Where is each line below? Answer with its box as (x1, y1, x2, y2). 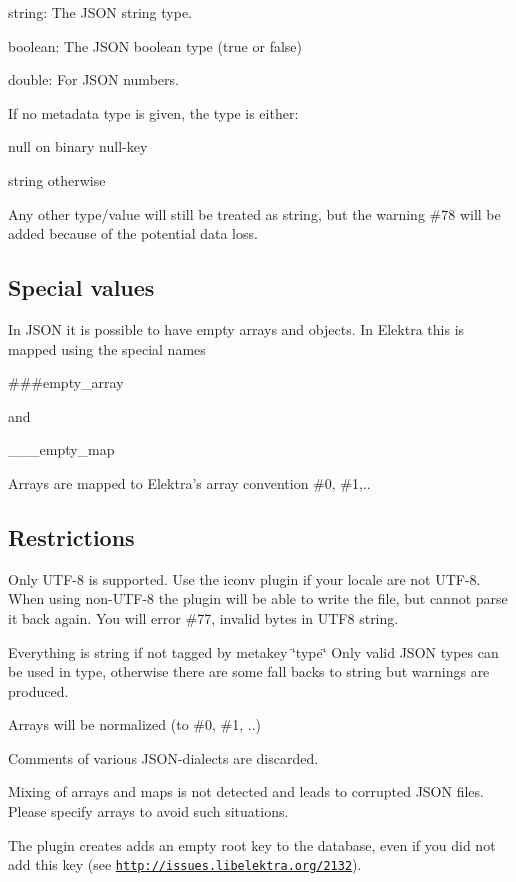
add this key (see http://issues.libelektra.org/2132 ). (8, 854, 362, 875)
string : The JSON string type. (8, 2, 193, 22)
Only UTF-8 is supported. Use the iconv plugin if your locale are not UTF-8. (8, 568, 481, 589)
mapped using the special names (8, 338, 206, 359)
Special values (8, 272, 155, 303)
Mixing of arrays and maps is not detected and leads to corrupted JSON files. (8, 781, 484, 802)
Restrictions (8, 521, 135, 552)
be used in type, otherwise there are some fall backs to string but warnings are (8, 661, 490, 682)
